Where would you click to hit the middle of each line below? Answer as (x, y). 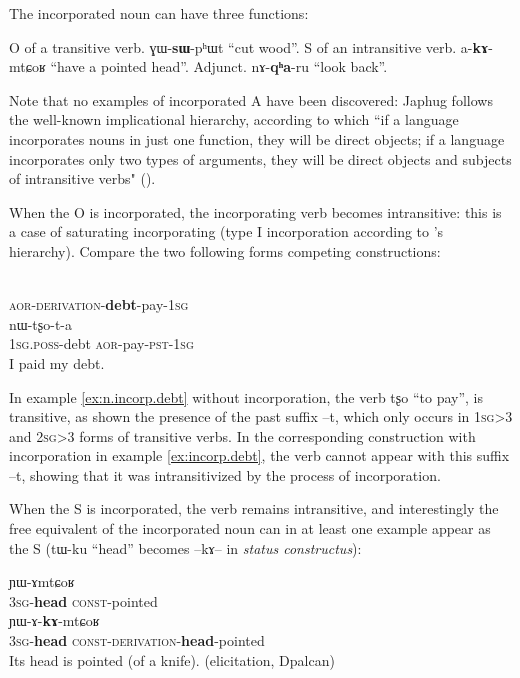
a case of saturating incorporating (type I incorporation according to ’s (226, 231)
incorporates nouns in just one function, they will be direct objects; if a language (257, 138)
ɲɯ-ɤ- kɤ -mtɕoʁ (54, 620)
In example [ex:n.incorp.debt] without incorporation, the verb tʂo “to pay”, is (246, 396)
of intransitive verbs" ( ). (82, 178)
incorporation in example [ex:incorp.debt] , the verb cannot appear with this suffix (259, 455)
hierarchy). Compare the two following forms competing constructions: (225, 250)
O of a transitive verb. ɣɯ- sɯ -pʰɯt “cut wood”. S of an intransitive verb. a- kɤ (249, 46)
